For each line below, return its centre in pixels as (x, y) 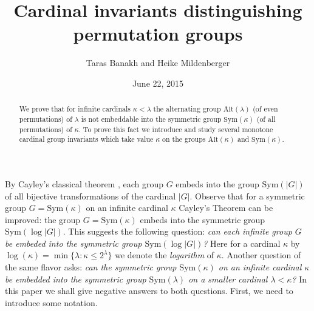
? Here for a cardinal (242, 243)
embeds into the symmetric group (203, 219)
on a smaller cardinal (228, 279)
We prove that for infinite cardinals (75, 109)
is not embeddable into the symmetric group (151, 119)
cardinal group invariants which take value (86, 139)
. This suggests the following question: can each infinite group (177, 231)
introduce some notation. (51, 302)
